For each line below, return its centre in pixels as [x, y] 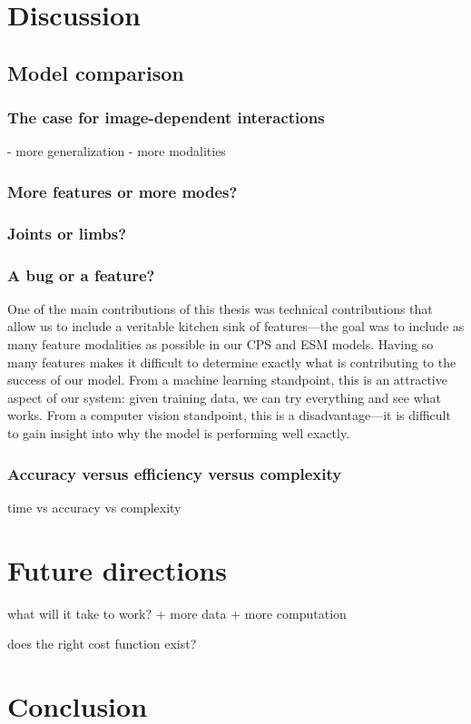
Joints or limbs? [67, 233]
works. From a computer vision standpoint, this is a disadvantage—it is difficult [229, 415]
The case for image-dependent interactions [166, 117]
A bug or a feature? [81, 274]
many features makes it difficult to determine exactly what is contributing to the [232, 362]
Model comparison [96, 72]
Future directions [117, 569]
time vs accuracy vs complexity [94, 507]
